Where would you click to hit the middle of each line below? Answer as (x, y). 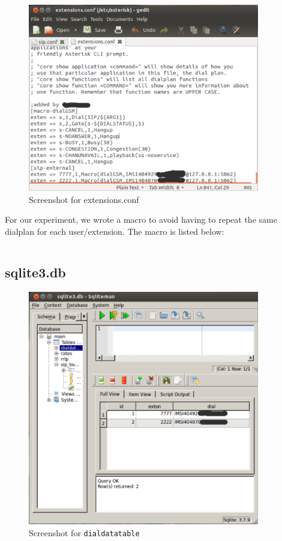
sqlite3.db (35, 272)
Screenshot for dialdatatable (84, 532)
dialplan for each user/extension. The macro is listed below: (115, 231)
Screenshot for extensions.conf (84, 199)
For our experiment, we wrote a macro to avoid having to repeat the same (141, 219)
